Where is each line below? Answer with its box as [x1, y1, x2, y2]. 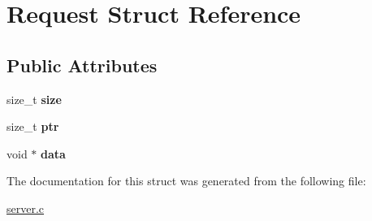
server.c [6, 199, 45, 216]
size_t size [6, 90, 62, 107]
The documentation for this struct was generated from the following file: [6, 172, 366, 189]
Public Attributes [6, 52, 158, 77]
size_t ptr [6, 118, 59, 135]
